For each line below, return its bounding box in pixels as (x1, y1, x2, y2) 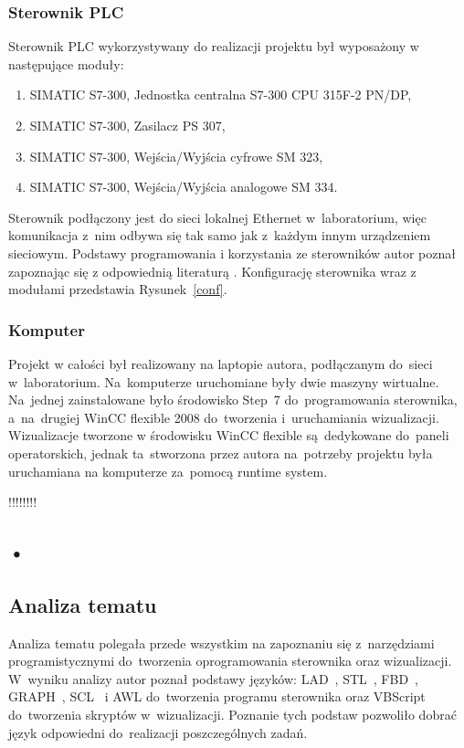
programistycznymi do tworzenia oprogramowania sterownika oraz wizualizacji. (8, 651, 452, 670)
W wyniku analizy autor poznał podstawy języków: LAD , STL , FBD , (8, 669, 418, 688)
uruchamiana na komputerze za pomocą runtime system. (8, 461, 328, 480)
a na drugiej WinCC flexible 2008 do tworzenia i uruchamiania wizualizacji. (8, 407, 439, 427)
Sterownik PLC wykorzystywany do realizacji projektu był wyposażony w (8, 37, 419, 56)
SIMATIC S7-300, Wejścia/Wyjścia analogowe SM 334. (29, 177, 338, 196)
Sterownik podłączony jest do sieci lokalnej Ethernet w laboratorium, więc (8, 207, 427, 227)
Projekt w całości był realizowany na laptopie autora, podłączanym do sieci (8, 353, 433, 373)
